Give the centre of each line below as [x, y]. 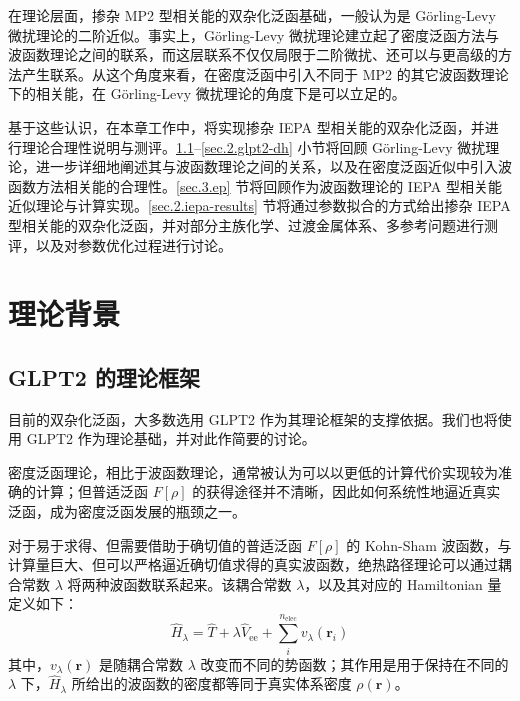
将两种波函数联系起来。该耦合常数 [179, 583]
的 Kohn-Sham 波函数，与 [429, 544]
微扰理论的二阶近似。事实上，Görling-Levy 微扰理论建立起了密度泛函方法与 [254, 34]
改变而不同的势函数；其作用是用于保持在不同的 [354, 663]
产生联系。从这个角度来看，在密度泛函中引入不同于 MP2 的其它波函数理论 [265, 73]
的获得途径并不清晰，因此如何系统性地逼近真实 [346, 491]
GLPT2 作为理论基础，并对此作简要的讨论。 [171, 438]
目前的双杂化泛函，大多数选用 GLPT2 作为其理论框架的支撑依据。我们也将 [253, 418]
